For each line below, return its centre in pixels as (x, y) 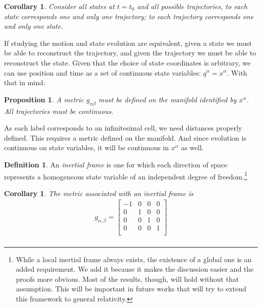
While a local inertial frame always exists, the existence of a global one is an (134, 259)
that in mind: (25, 82)
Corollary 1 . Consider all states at (59, 6)
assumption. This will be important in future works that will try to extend (131, 289)
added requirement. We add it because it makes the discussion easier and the (135, 269)
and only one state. (34, 26)
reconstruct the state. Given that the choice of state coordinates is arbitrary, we (127, 62)
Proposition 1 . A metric (44, 99)
